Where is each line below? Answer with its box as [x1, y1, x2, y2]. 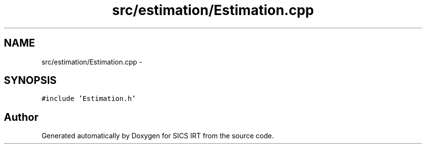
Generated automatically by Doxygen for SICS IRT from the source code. [41, 132, 274, 140]
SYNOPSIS [4, 74, 57, 87]
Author [4, 111, 38, 123]
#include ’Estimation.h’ [41, 95, 136, 103]
